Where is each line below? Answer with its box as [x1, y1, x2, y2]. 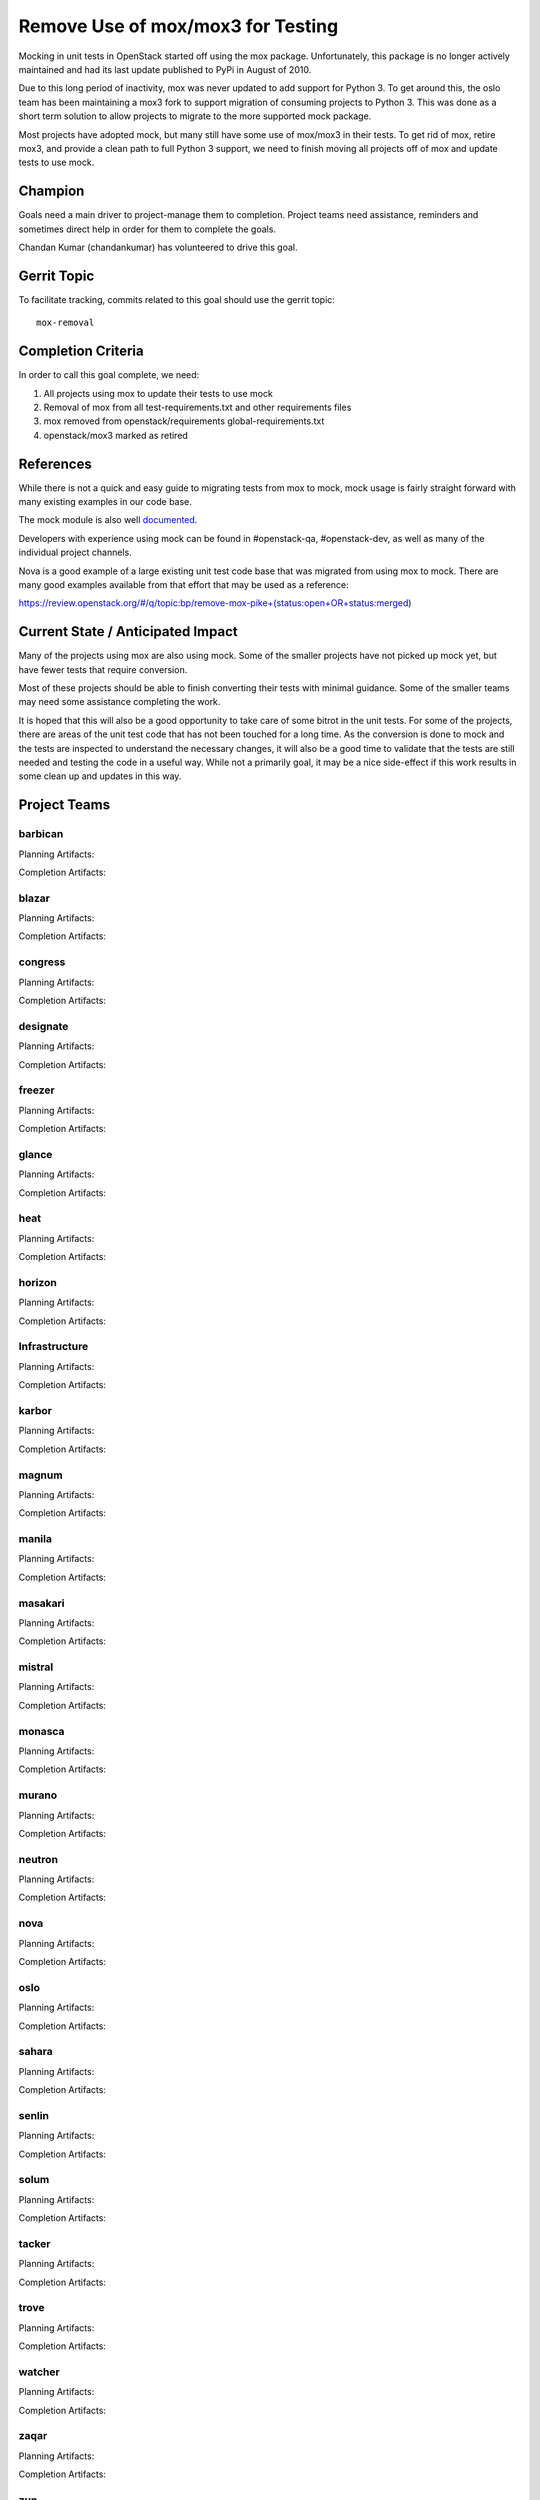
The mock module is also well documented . [18, 514, 198, 526]
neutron [18, 1852, 59, 1866]
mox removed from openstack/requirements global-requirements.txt [43, 415, 325, 427]
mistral [18, 1660, 54, 1674]
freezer [18, 1083, 55, 1097]
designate [18, 1019, 69, 1033]
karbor [18, 1403, 52, 1417]
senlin [18, 2108, 50, 2122]
